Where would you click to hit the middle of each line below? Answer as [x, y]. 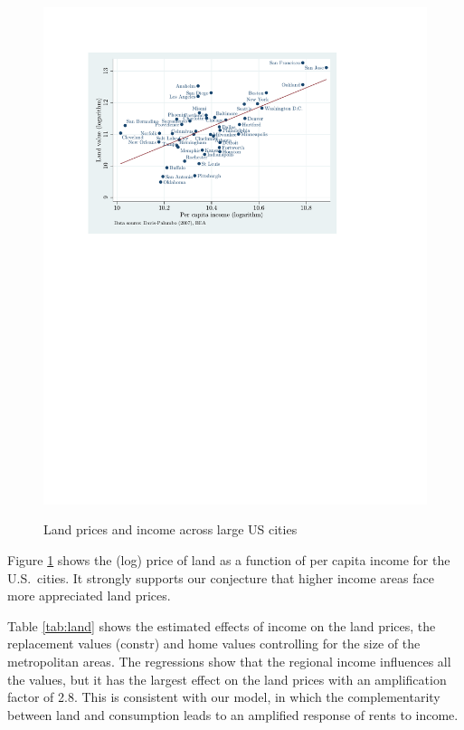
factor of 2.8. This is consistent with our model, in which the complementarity [224, 697]
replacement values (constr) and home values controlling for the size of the [214, 644]
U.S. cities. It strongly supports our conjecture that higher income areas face [221, 577]
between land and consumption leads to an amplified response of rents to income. [233, 714]
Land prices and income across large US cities [170, 529]
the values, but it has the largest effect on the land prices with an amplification [227, 679]
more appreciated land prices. [89, 596]
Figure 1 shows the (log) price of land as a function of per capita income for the [229, 560]
